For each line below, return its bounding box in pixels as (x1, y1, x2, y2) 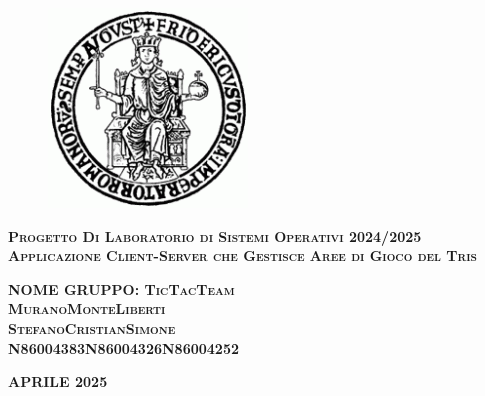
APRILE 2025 (8, 371, 108, 392)
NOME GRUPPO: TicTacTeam (8, 278, 235, 299)
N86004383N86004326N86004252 (8, 337, 239, 358)
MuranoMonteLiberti (8, 298, 166, 319)
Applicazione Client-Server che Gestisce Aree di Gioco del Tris (8, 245, 477, 266)
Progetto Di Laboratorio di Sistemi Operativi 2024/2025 (8, 225, 422, 246)
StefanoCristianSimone (8, 317, 176, 338)
